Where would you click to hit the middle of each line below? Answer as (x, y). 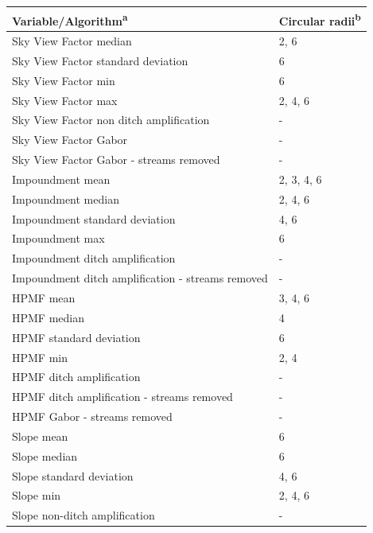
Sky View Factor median (72, 41)
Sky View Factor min (64, 80)
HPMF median (49, 317)
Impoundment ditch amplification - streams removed (140, 278)
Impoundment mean (61, 179)
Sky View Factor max (65, 100)
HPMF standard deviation (76, 337)
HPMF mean (44, 297)
